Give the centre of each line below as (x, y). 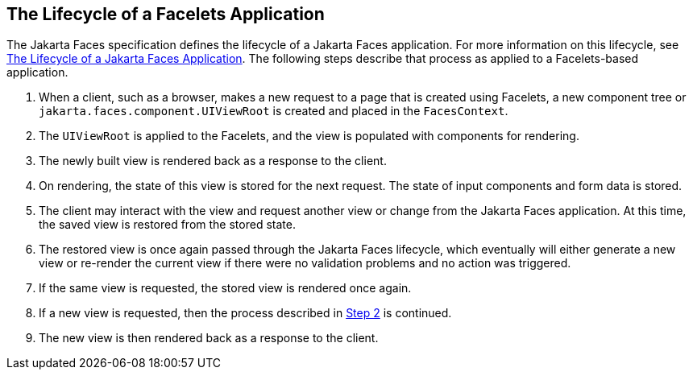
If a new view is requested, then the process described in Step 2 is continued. (245, 313)
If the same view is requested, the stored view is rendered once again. (225, 288)
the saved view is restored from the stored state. (167, 225)
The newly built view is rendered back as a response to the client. (213, 161)
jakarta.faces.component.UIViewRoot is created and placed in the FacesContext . (274, 111)
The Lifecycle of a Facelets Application (166, 14)
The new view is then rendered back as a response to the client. (209, 338)
